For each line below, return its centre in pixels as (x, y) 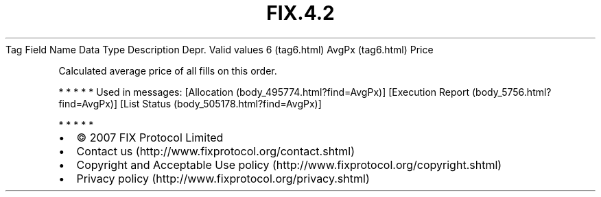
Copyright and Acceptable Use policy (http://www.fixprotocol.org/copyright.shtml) (289, 165)
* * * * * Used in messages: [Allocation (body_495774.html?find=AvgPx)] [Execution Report (264, 92)
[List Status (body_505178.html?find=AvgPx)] (221, 103)
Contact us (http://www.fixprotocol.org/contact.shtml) (216, 151)
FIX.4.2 (300, 13)
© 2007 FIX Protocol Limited (150, 137)
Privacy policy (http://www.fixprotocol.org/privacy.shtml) (223, 178)
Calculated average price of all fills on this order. (168, 70)
